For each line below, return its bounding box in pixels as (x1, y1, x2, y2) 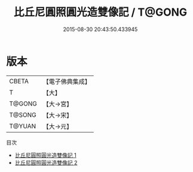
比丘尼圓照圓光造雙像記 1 (14, 151, 76, 159)
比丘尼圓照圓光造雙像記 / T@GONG (13, 5, 188, 19)
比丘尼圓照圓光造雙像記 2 (14, 159, 78, 166)
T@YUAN (9, 122, 36, 130)
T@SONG (9, 110, 37, 119)
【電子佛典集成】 (42, 77, 91, 86)
